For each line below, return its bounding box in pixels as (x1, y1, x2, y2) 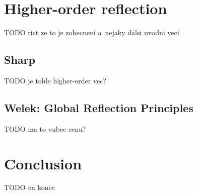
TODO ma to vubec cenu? (4, 123, 86, 134)
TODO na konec (4, 182, 55, 192)
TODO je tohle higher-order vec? (4, 75, 106, 85)
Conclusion (4, 153, 82, 173)
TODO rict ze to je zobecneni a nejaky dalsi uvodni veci (4, 27, 179, 38)
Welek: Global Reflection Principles (4, 100, 193, 115)
